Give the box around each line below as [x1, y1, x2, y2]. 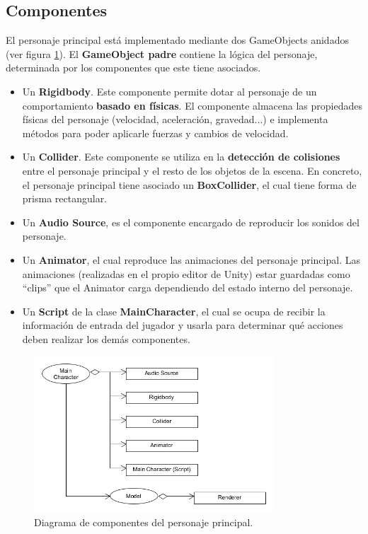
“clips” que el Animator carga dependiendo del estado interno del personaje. [22, 280, 353, 295]
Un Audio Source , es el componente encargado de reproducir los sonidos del [22, 214, 360, 229]
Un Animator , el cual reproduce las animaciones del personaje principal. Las [22, 252, 360, 267]
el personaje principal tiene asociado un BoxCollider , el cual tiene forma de [22, 177, 357, 192]
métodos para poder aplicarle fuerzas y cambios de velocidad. [22, 125, 289, 140]
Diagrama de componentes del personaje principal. [34, 514, 253, 529]
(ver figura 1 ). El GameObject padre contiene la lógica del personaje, [6, 46, 318, 61]
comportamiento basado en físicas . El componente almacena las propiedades [22, 98, 362, 112]
